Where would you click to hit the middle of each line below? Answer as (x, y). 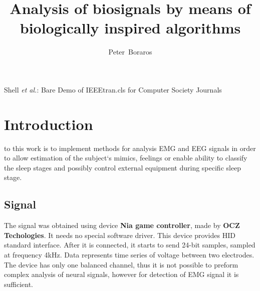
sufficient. (19, 284)
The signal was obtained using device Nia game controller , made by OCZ (122, 225)
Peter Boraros (130, 52)
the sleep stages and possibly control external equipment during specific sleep (123, 167)
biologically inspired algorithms (130, 28)
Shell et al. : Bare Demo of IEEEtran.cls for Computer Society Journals (113, 89)
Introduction (49, 124)
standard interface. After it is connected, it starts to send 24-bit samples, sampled (130, 245)
